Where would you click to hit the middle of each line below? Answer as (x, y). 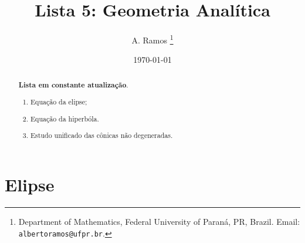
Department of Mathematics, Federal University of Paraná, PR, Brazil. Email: (159, 221)
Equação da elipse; (59, 102)
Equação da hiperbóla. (65, 118)
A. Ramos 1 (152, 39)
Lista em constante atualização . (73, 85)
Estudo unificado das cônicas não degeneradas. (102, 135)
